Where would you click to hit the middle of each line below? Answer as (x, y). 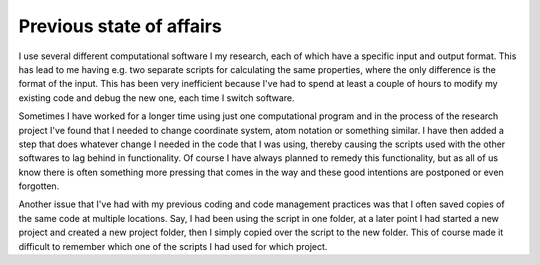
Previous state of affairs (120, 26)
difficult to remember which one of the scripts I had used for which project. (173, 246)
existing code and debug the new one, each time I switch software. (156, 97)
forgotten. (39, 186)
